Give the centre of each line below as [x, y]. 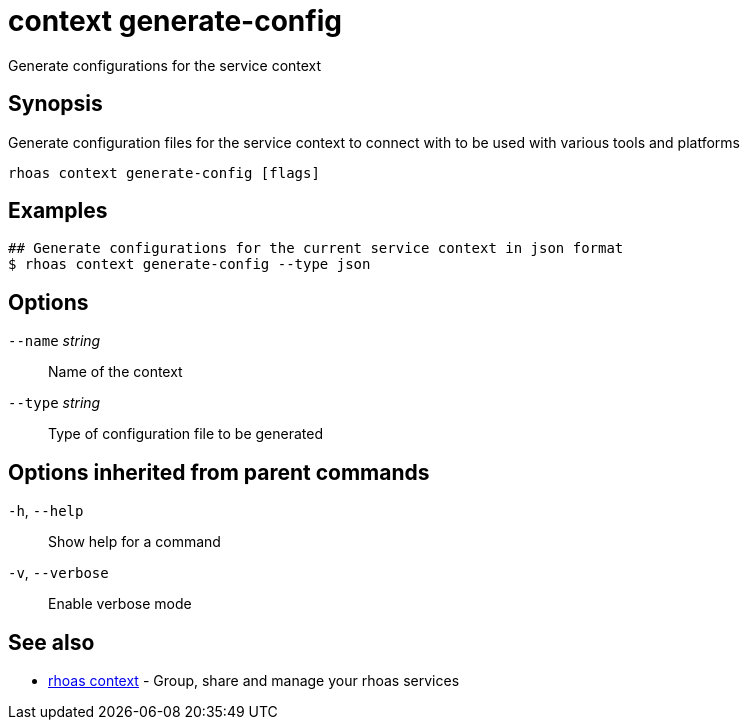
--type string [54, 403]
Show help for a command [134, 542]
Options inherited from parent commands [219, 472]
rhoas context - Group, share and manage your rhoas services [254, 680]
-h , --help [46, 511]
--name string [54, 341]
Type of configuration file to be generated [186, 434]
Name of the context [115, 372]
